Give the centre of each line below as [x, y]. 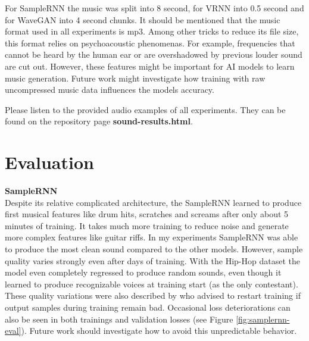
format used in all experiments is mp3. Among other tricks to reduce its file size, [152, 31]
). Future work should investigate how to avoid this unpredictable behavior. [159, 331]
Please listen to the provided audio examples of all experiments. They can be [145, 109]
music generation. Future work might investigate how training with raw [135, 78]
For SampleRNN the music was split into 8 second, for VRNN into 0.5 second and [154, 8]
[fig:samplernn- [263, 319]
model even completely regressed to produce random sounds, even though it [143, 272]
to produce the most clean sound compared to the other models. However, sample [154, 249]
